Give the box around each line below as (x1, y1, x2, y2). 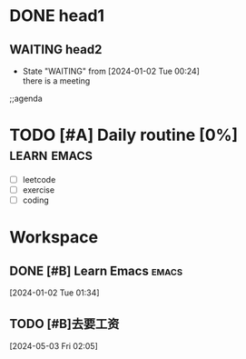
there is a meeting (22, 75, 91, 86)
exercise (22, 184, 55, 195)
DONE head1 (9, 5, 105, 26)
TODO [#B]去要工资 (9, 315, 120, 332)
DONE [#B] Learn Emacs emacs (9, 263, 183, 278)
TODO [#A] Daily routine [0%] (9, 125, 239, 145)
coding (22, 194, 49, 205)
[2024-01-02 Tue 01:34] (9, 287, 100, 298)
